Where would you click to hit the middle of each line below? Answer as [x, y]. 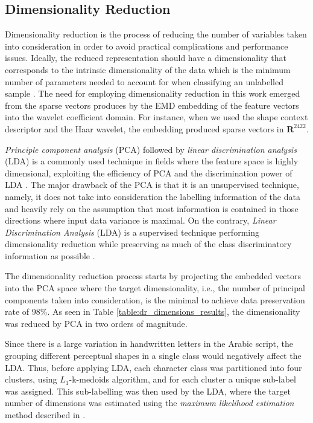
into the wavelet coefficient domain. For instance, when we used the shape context [156, 117]
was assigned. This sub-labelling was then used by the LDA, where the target [148, 391]
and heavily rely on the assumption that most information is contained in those [152, 208]
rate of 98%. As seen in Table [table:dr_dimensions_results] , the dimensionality [153, 312]
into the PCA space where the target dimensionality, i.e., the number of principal [155, 288]
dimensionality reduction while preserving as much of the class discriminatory [148, 244]
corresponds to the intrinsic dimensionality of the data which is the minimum [148, 69]
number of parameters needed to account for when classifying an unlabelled [144, 81]
